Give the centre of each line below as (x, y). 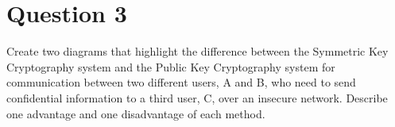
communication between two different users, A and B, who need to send (181, 82)
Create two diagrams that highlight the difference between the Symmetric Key (197, 51)
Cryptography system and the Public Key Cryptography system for (171, 66)
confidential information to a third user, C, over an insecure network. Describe (197, 97)
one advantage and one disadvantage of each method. (136, 113)
